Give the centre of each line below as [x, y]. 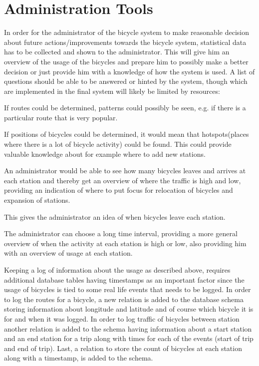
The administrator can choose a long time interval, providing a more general [121, 233]
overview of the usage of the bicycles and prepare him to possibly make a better [126, 61]
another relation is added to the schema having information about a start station [128, 328]
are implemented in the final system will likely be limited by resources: [112, 91]
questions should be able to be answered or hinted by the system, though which [126, 81]
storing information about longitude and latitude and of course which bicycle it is [129, 309]
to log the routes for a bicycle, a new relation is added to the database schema [124, 299]
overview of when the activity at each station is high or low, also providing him [125, 243]
